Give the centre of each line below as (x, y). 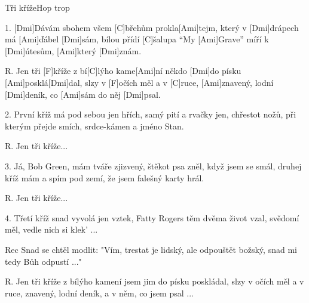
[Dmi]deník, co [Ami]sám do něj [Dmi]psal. (83, 94)
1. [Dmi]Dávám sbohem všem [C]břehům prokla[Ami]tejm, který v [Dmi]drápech (152, 27)
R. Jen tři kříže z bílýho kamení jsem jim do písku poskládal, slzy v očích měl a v (154, 281)
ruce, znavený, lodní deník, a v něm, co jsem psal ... (99, 293)
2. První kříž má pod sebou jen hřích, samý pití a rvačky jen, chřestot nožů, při (151, 114)
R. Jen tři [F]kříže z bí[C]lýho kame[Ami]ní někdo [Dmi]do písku (123, 71)
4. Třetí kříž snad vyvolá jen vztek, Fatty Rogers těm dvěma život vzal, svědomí (152, 217)
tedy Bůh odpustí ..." (43, 261)
